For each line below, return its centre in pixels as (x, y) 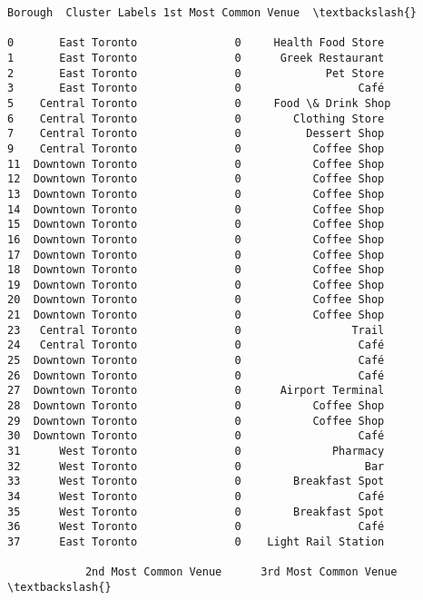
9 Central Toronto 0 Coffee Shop (196, 148)
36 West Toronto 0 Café (196, 527)
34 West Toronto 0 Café (196, 497)
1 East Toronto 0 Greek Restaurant (196, 58)
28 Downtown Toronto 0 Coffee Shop (196, 406)
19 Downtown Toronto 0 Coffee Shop (196, 285)
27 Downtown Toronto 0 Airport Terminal (196, 391)
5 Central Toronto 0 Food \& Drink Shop (199, 103)
